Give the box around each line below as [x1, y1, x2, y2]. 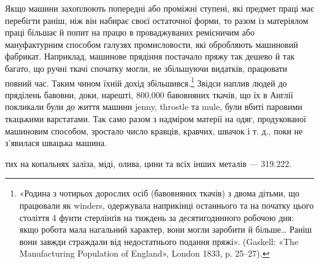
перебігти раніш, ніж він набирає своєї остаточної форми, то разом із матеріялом [5, 14, 309, 26]
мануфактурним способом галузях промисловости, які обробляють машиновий [5, 37, 298, 50]
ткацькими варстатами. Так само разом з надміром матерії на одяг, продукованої [5, 112, 306, 125]
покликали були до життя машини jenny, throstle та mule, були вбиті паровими [5, 100, 302, 113]
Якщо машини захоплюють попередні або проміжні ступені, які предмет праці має [5, 2, 314, 14]
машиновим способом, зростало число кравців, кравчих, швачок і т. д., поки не [5, 124, 303, 137]
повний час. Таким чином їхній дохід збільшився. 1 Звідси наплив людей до [5, 74, 287, 89]
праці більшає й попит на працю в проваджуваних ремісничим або [5, 26, 255, 39]
